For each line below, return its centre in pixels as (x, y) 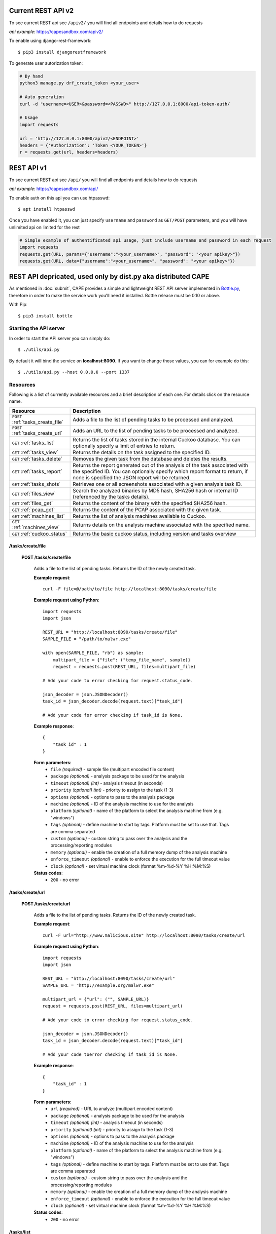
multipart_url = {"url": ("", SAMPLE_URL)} (96, 999)
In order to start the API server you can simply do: (60, 338)
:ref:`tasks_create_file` (38, 422)
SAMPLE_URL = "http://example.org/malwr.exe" (99, 985)
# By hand (31, 76)
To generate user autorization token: (46, 63)
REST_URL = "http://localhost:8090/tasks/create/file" (110, 632)
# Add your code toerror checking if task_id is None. (110, 1055)
